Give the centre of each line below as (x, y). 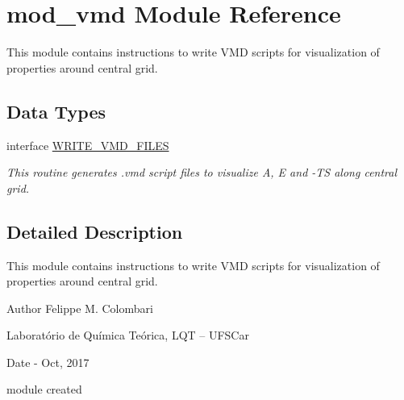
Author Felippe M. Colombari (80, 308)
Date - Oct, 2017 (48, 362)
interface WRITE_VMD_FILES (88, 145)
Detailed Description (95, 231)
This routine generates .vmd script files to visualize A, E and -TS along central (202, 172)
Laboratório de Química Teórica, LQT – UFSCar (128, 335)
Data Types (56, 111)
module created (44, 389)
